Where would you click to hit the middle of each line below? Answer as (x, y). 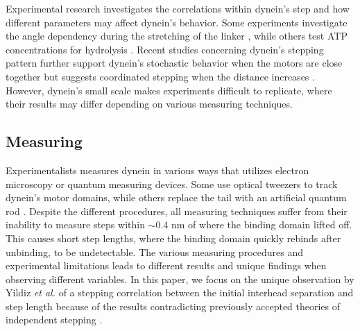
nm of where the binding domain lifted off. (262, 224)
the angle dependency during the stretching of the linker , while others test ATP (177, 36)
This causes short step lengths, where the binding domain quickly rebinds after (173, 238)
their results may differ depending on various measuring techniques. (149, 104)
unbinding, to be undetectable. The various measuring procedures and (154, 252)
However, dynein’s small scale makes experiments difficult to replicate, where (169, 90)
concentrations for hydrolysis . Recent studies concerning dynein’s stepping (165, 49)
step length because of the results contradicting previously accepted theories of (173, 306)
